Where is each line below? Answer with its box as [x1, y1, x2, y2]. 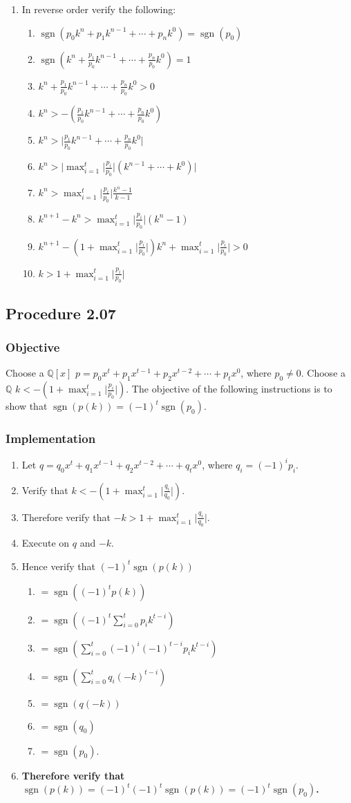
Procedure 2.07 [6, 302, 116, 323]
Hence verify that [21, 558, 96, 573]
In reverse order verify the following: [21, 2, 176, 16]
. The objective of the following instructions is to [126, 381, 332, 396]
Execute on [21, 536, 70, 550]
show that [6, 399, 48, 413]
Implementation [6, 430, 96, 446]
